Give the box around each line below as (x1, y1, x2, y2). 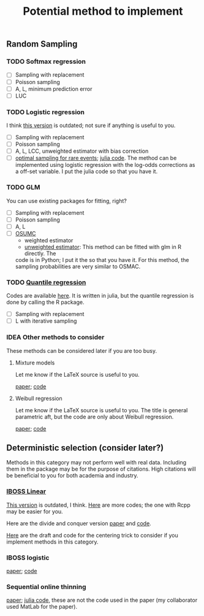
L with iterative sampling (15, 317, 77, 325)
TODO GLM (6, 183, 41, 191)
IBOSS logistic (6, 553, 50, 562)
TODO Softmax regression (6, 57, 86, 66)
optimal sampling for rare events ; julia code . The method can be (15, 155, 177, 162)
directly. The (24, 250, 56, 257)
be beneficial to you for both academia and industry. (6, 472, 139, 479)
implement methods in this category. (6, 538, 99, 545)
